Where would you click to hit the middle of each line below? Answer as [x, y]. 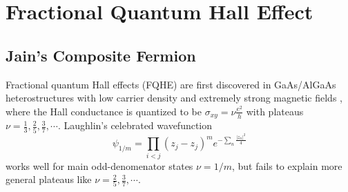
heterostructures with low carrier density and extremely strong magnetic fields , [174, 98]
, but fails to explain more [287, 165]
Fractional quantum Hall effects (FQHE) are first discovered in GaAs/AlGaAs [171, 84]
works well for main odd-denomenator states [99, 165]
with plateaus [275, 111]
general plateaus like [49, 179]
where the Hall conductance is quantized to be [104, 111]
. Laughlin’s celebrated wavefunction [135, 125]
